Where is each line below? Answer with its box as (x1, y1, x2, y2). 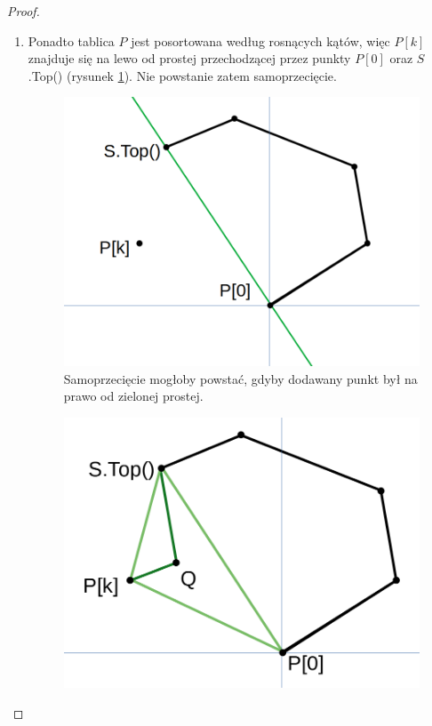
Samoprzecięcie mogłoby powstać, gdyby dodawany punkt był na (63, 369, 418, 387)
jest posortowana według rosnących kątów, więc (131, 31, 390, 50)
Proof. (7, 2, 40, 20)
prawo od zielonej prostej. (63, 387, 204, 405)
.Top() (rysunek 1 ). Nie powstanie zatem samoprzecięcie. (28, 66, 337, 84)
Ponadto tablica (28, 31, 115, 50)
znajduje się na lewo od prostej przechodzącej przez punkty (28, 49, 351, 68)
